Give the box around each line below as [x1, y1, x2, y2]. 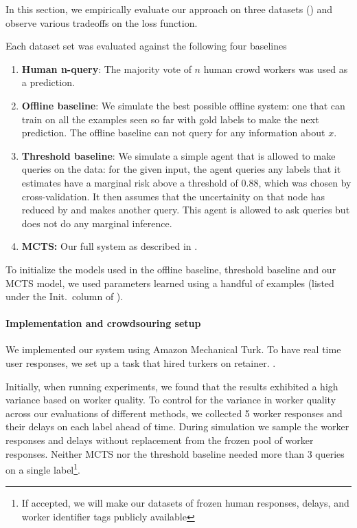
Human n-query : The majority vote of [21, 61, 192, 76]
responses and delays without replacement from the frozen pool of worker [5, 433, 314, 447]
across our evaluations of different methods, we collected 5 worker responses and [5, 405, 343, 420]
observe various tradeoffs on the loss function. [5, 15, 198, 30]
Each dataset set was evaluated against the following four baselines [5, 39, 287, 53]
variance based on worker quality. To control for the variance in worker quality [5, 392, 336, 407]
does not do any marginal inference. [21, 215, 172, 230]
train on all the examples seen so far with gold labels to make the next [21, 112, 319, 126]
